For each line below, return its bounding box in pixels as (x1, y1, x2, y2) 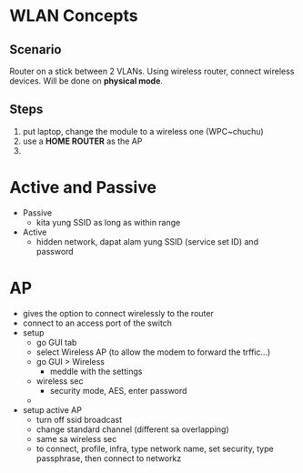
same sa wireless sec (35, 433, 117, 444)
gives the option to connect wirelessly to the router (22, 307, 214, 318)
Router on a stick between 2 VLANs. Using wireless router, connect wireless (9, 65, 295, 76)
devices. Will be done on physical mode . (9, 75, 164, 86)
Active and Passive (9, 177, 157, 197)
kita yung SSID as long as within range (35, 216, 181, 227)
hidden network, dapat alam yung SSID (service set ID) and (35, 236, 259, 247)
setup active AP (22, 404, 82, 415)
